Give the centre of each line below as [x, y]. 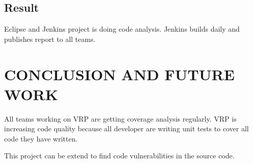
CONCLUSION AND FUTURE [119, 74]
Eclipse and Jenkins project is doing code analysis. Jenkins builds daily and [122, 29]
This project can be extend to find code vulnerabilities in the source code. [119, 156]
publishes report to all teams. [50, 39]
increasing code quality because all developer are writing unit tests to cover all [126, 128]
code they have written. [41, 138]
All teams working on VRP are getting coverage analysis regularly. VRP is [120, 118]
